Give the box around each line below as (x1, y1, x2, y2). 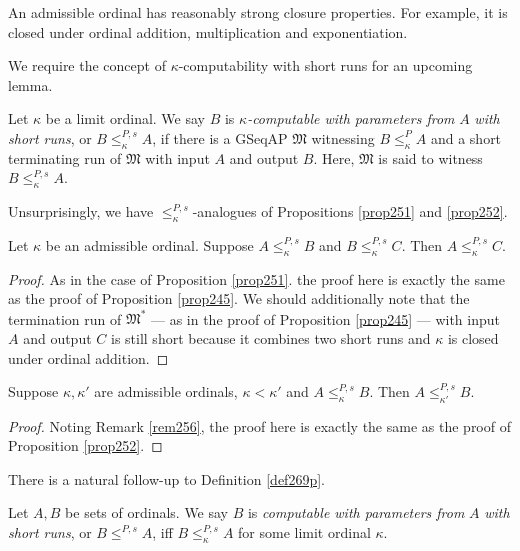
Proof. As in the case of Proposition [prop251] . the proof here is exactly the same (8, 268, 505, 289)
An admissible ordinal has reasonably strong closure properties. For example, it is (8, 2, 508, 22)
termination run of (8, 308, 122, 329)
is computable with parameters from (247, 502, 465, 523)
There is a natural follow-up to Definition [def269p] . (8, 468, 325, 489)
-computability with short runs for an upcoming (178, 55, 473, 76)
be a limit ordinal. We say (45, 108, 205, 129)
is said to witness (378, 147, 483, 168)
